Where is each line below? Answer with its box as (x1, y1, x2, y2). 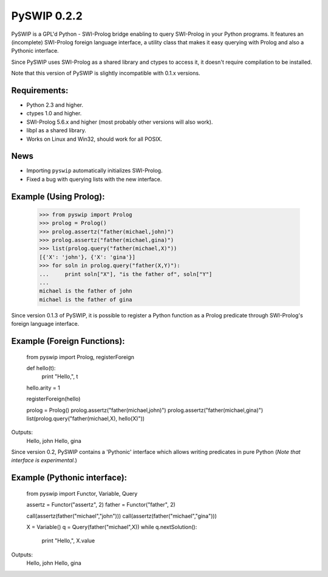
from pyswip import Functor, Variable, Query (26, 490, 138, 497)
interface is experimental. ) (11, 457, 77, 464)
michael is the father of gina (39, 296, 133, 303)
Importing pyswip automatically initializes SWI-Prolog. (26, 167, 163, 174)
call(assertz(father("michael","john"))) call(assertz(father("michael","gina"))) (26, 512, 217, 519)
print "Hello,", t (41, 373, 78, 380)
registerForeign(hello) (26, 395, 81, 403)
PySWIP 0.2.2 (11, 9, 83, 22)
